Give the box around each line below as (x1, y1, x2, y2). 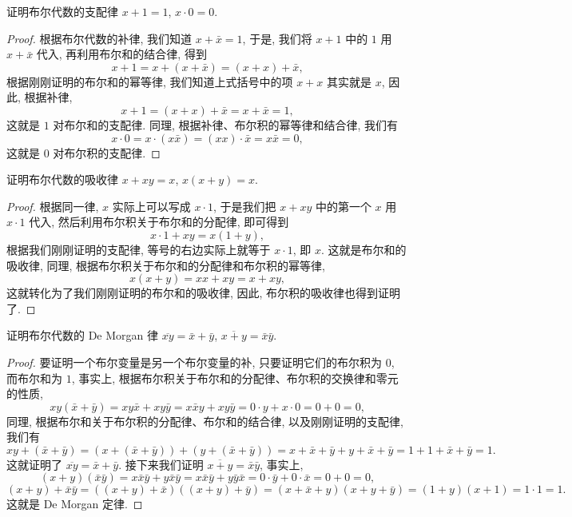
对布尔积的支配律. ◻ (53, 144, 161, 161)
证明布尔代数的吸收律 (6, 171, 118, 188)
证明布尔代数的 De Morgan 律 (6, 327, 159, 344)
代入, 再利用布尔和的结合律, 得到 (36, 46, 207, 62)
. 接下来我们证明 (118, 455, 204, 472)
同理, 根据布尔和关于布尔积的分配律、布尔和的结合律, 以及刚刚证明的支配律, (6, 412, 403, 429)
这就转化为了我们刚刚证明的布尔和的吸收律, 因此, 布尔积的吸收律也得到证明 (6, 284, 401, 301)
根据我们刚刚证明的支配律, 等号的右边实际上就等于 (6, 241, 271, 257)
